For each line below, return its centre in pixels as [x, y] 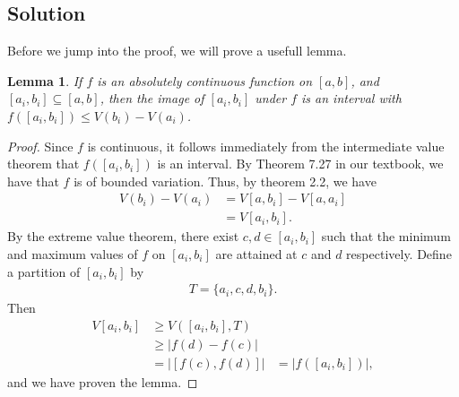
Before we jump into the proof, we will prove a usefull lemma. [177, 51]
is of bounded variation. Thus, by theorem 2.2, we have [225, 181]
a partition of [44, 271]
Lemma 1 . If [45, 80]
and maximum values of [73, 254]
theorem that [43, 164]
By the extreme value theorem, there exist [123, 236]
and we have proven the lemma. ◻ [103, 381]
